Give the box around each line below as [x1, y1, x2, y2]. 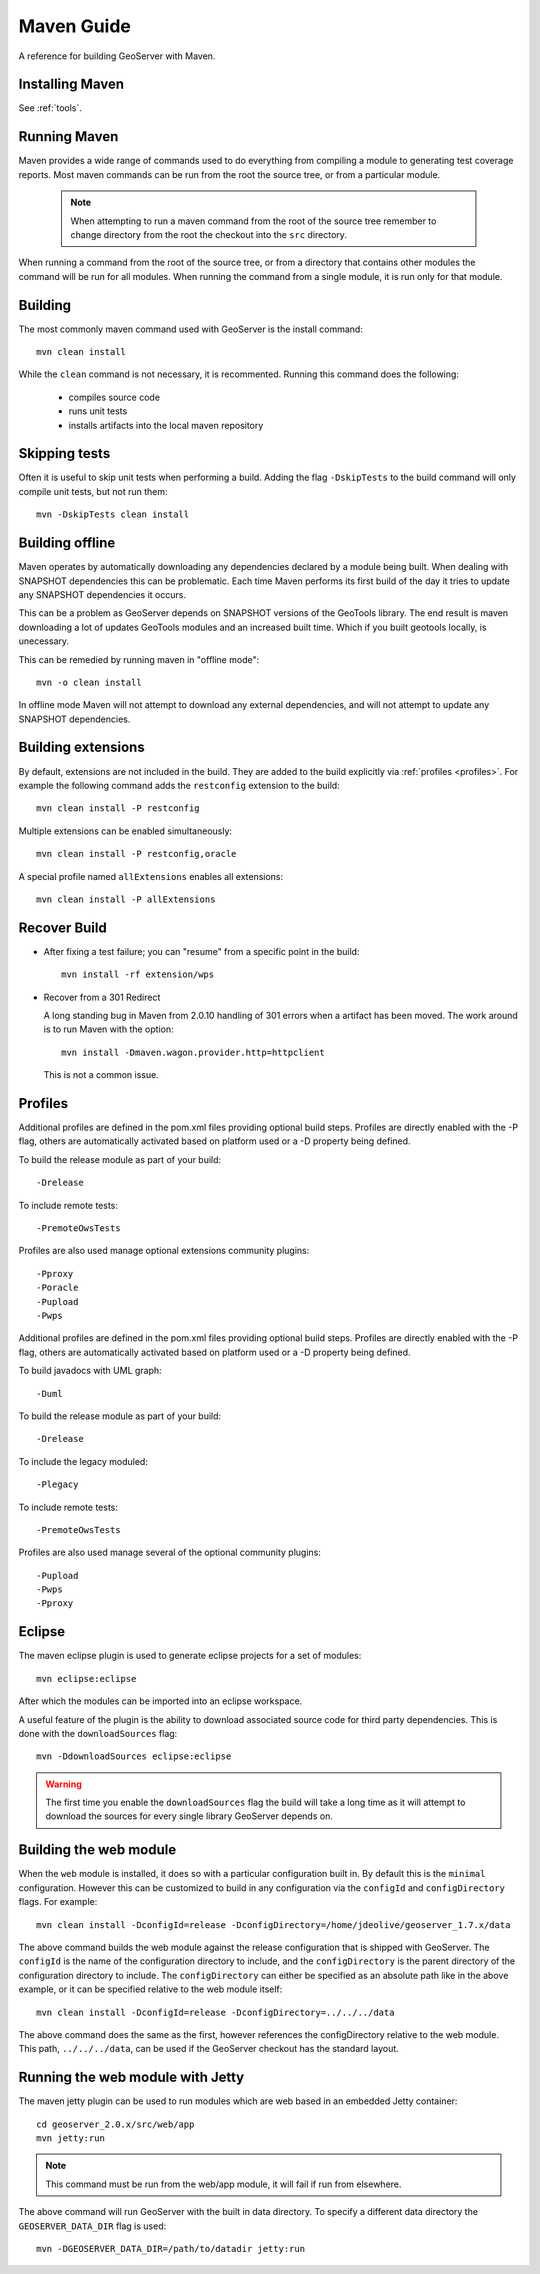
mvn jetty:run [36, 2132, 105, 2144]
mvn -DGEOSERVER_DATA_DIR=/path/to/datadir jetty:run [36, 2243, 305, 2254]
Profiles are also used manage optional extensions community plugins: [18, 1245, 310, 1257]
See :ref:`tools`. [18, 102, 82, 114]
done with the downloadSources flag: [18, 1727, 178, 1739]
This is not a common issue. [43, 1069, 159, 1081]
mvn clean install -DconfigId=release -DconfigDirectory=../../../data [36, 2006, 395, 2018]
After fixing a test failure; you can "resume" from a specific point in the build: [43, 945, 360, 957]
